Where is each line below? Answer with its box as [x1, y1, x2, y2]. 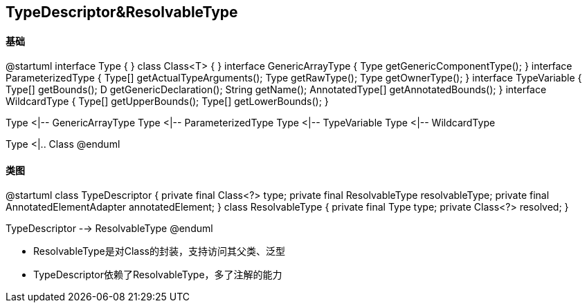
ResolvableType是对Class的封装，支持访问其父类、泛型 [33, 245, 285, 258]
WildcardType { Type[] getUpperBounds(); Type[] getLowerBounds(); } [6, 95, 329, 108]
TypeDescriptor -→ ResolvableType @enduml [6, 222, 213, 235]
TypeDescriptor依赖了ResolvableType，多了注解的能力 [33, 269, 282, 281]
